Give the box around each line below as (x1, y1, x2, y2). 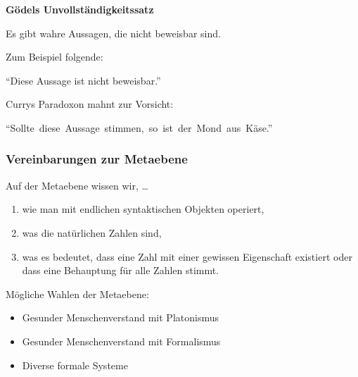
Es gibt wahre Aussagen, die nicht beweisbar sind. (6, 25, 221, 40)
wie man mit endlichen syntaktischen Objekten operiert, (22, 202, 264, 216)
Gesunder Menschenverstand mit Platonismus (22, 310, 219, 325)
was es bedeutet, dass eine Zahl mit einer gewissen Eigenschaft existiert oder (22, 249, 352, 264)
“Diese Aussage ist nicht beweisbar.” (6, 73, 161, 87)
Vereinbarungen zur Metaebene (6, 150, 188, 168)
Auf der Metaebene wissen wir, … (6, 178, 148, 192)
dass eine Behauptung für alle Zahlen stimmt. (22, 263, 219, 278)
